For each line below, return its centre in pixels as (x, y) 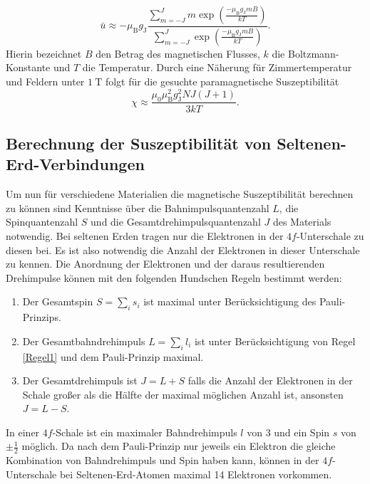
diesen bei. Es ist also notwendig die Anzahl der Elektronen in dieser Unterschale (183, 249)
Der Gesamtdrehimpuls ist (80, 380)
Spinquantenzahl (42, 222)
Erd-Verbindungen (75, 164)
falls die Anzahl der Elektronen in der (270, 380)
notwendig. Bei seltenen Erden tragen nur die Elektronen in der (145, 235)
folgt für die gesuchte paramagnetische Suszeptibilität (222, 81)
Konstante (28, 67)
